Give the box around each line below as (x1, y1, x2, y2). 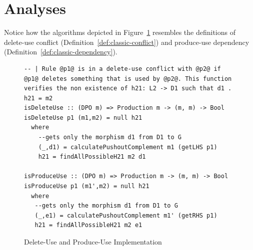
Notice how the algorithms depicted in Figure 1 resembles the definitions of (4, 27, 235, 37)
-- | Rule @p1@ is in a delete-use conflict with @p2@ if (24, 65, 221, 72)
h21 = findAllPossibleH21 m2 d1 (38, 153, 146, 161)
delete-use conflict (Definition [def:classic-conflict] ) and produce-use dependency (4, 36, 249, 47)
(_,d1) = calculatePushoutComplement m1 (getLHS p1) (38, 143, 217, 151)
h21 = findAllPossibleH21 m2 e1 (34, 222, 142, 229)
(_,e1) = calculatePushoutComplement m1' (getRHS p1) (34, 212, 217, 219)
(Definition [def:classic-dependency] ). (4, 46, 117, 57)
